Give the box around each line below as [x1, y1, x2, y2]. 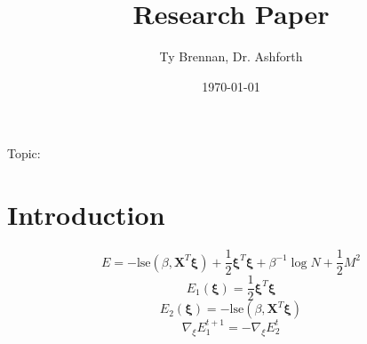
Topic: [7, 144, 41, 163]
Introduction [7, 196, 165, 233]
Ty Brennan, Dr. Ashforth [159, 47, 303, 66]
